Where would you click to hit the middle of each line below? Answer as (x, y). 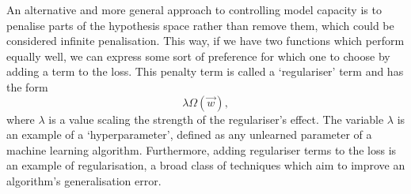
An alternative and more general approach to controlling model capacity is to (194, 9)
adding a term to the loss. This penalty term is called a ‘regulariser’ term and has (205, 71)
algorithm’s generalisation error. (84, 180)
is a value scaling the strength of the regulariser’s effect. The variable (216, 119)
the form (27, 86)
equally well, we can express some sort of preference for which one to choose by (198, 56)
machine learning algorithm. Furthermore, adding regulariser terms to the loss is (202, 149)
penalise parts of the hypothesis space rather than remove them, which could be (200, 25)
